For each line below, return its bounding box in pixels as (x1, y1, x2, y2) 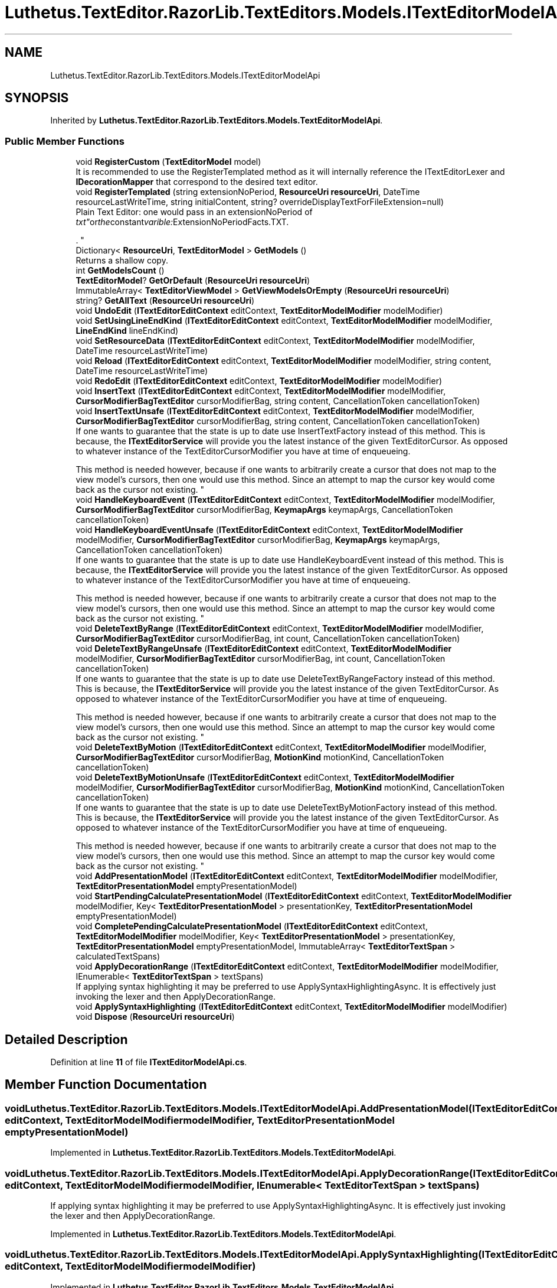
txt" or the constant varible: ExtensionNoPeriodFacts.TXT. (76, 217, 289, 227)
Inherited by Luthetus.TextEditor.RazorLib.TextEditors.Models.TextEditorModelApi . (50, 115, 383, 126)
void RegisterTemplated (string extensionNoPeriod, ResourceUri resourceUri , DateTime (76, 187, 420, 197)
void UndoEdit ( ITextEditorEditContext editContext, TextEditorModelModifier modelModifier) (76, 305, 443, 316)
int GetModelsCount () (76, 265, 165, 276)
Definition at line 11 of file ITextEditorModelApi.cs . (50, 1057, 247, 1068)
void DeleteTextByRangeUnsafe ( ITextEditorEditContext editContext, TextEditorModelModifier (76, 643, 452, 654)
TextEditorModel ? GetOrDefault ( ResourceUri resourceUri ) (76, 275, 310, 286)
